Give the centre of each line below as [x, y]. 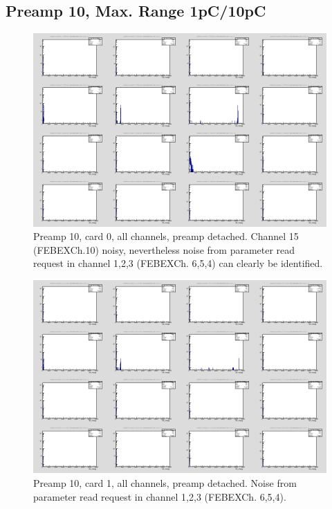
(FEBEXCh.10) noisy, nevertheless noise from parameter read [164, 249]
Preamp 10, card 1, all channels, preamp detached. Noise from [165, 483]
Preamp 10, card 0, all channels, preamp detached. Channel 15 [166, 236]
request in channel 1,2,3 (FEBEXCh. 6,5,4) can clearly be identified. [178, 263]
